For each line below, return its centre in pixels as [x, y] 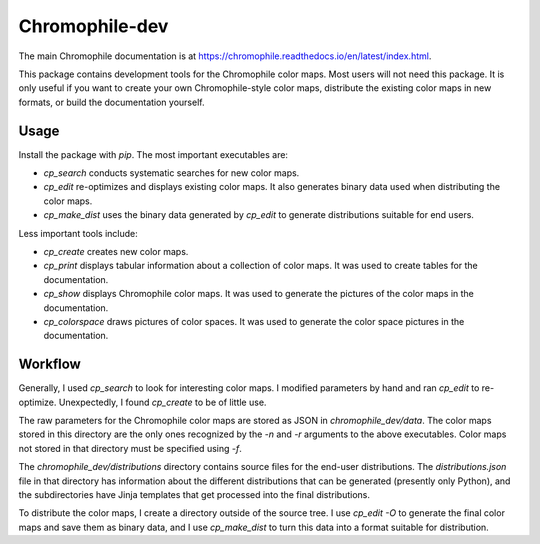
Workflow [50, 364]
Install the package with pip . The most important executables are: [153, 154]
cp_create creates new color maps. [116, 251]
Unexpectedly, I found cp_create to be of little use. [162, 402]
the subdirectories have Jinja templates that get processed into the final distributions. [194, 494]
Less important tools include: [78, 233]
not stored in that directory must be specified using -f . [130, 448]
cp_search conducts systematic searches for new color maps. [171, 173]
